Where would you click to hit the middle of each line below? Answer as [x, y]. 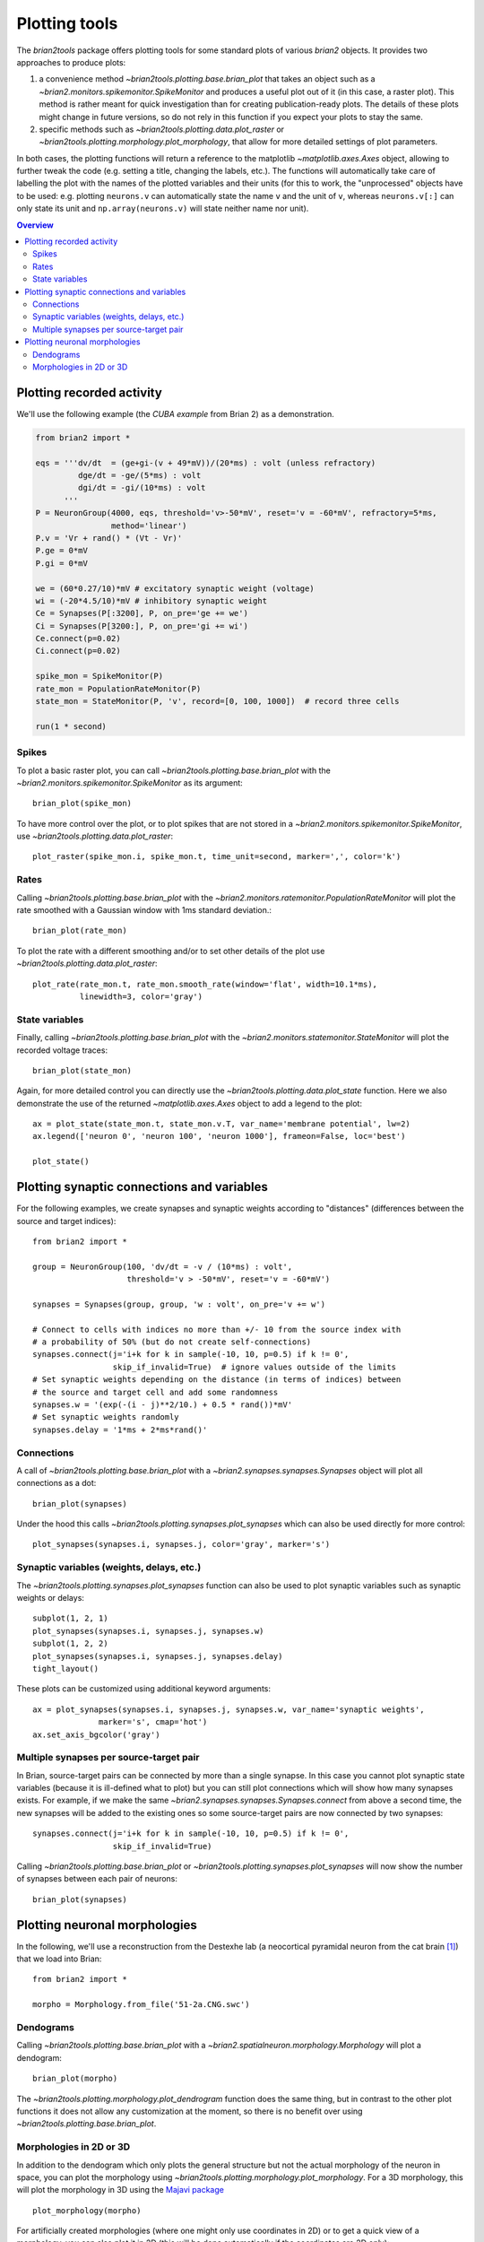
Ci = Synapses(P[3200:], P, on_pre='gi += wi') [142, 626]
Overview [35, 225]
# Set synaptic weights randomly [106, 1417]
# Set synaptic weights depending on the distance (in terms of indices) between [217, 1380]
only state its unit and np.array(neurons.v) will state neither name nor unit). [163, 209]
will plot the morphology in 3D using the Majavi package [120, 2190]
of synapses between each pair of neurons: [97, 1879]
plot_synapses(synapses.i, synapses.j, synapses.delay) [158, 1656]
